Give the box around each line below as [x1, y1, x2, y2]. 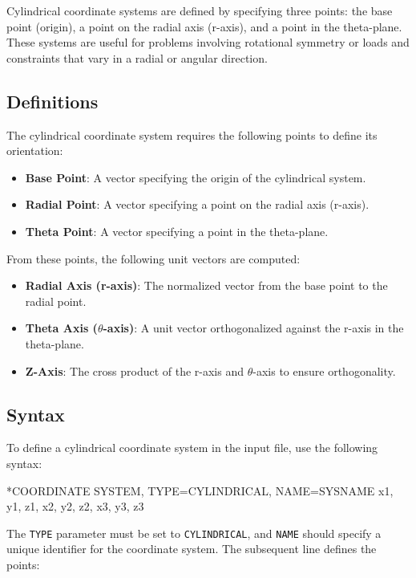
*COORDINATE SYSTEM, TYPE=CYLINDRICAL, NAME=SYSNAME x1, [6, 482, 394, 499]
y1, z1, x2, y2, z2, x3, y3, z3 [6, 498, 144, 515]
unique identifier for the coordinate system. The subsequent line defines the [6, 540, 377, 557]
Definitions [6, 88, 99, 113]
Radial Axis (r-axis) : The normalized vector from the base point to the [25, 277, 388, 294]
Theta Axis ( [25, 320, 98, 336]
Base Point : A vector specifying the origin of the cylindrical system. [25, 169, 366, 185]
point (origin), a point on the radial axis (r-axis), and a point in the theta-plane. [6, 18, 402, 35]
